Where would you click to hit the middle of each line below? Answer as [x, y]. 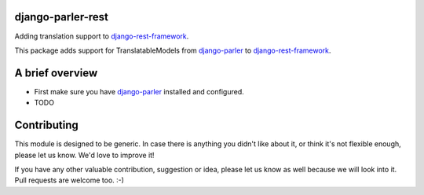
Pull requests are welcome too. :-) [69, 180]
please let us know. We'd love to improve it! [84, 155]
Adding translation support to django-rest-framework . [102, 36]
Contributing [46, 125]
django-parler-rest [62, 17]
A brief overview [56, 73]
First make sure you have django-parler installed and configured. [139, 91]
